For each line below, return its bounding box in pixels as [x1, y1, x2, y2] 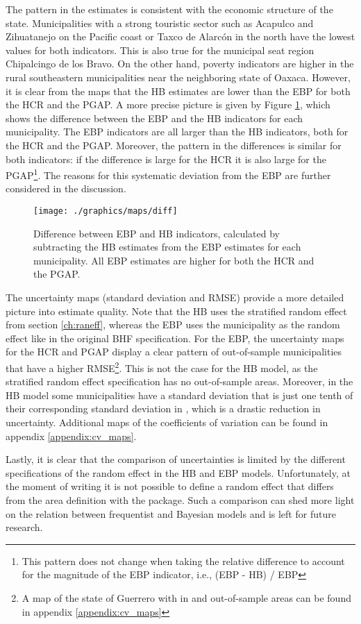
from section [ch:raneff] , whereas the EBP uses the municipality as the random [6, 317, 340, 332]
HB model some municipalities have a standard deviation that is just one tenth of [6, 387, 353, 402]
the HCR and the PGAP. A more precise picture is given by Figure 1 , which [6, 97, 330, 112]
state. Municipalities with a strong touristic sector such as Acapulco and [6, 15, 314, 30]
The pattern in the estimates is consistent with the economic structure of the [6, 2, 333, 16]
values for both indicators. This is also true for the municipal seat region [6, 42, 314, 57]
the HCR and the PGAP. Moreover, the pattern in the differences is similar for [6, 137, 342, 152]
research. [6, 520, 43, 534]
